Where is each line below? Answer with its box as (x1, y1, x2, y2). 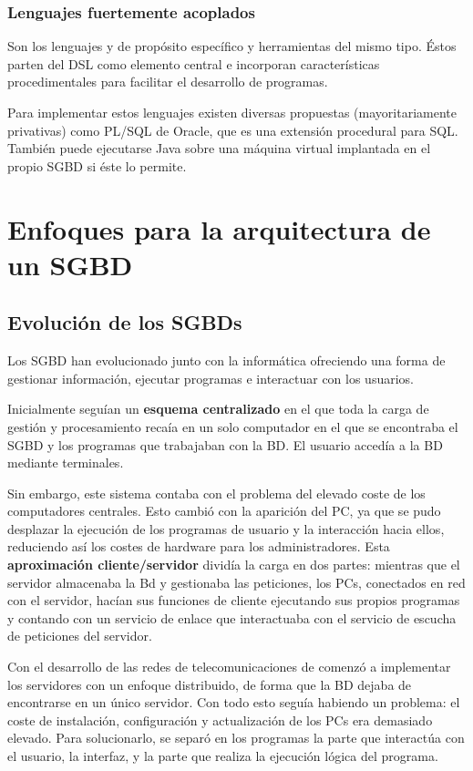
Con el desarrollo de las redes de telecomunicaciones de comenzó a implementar (7, 657, 451, 676)
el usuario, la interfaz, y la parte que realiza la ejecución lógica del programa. (7, 746, 438, 766)
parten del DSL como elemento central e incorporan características (7, 54, 380, 73)
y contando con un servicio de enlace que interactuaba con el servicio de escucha (7, 608, 457, 627)
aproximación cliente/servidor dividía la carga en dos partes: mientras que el (7, 555, 460, 574)
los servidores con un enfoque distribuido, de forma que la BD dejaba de (7, 674, 412, 694)
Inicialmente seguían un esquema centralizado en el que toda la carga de (7, 399, 429, 418)
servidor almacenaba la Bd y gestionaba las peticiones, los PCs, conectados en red (7, 572, 466, 591)
